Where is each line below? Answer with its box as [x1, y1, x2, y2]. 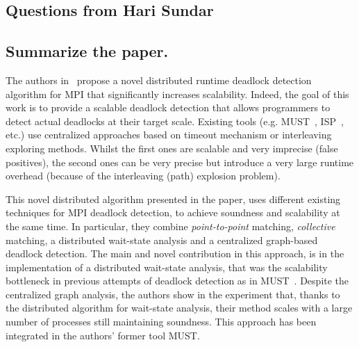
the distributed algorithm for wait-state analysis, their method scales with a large [6, 300, 353, 315]
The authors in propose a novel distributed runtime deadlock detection [6, 72, 312, 87]
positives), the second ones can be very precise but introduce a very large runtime [6, 154, 354, 169]
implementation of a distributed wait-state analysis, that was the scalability [6, 259, 328, 274]
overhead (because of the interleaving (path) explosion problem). [6, 168, 281, 183]
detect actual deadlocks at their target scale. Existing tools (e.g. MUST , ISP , [6, 113, 344, 128]
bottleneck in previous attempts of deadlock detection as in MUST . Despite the [6, 273, 349, 288]
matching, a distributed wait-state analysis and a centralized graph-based [6, 232, 318, 247]
